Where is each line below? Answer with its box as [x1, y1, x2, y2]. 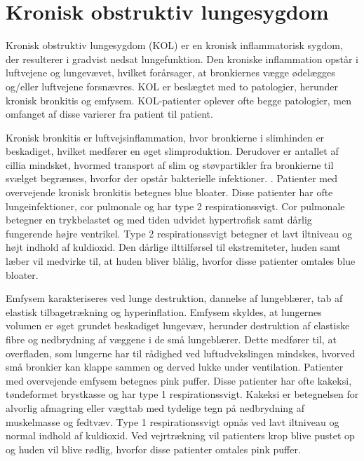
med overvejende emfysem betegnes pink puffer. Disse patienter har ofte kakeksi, [6, 373, 352, 387]
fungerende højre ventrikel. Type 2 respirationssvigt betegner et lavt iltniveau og [6, 226, 352, 240]
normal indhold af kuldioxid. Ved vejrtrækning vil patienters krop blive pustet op [6, 428, 355, 443]
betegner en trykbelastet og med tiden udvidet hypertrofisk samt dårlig [6, 212, 312, 227]
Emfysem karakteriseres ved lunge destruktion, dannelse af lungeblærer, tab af [6, 291, 343, 305]
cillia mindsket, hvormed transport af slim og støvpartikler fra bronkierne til [6, 157, 334, 172]
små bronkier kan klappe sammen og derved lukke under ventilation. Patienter [6, 359, 344, 374]
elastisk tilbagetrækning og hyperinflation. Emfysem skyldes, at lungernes [6, 304, 322, 319]
